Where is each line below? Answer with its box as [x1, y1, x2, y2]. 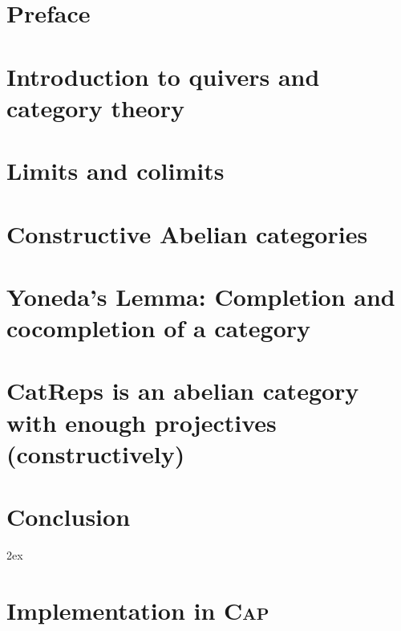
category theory [6, 91, 184, 124]
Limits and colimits [6, 154, 225, 187]
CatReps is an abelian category [6, 374, 359, 407]
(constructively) [6, 437, 185, 470]
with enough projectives [6, 405, 277, 438]
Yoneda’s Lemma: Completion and [6, 279, 395, 312]
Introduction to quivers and [6, 59, 320, 92]
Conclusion [6, 500, 131, 533]
